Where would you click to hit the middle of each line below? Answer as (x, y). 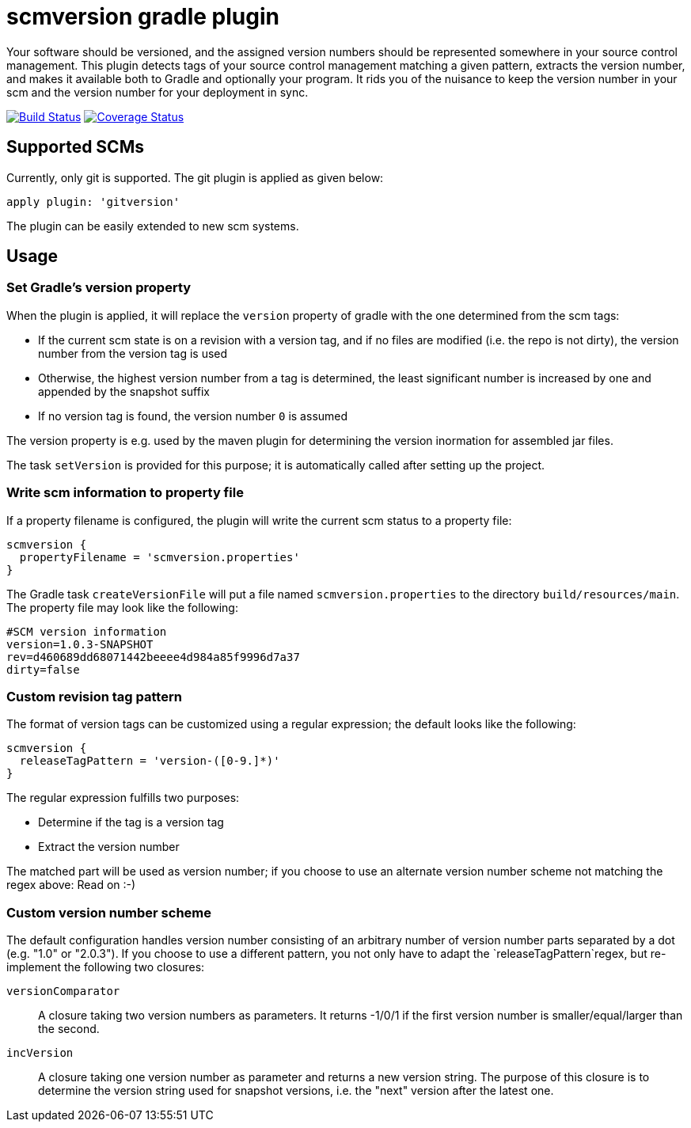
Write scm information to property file (125, 493)
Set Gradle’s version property (99, 288)
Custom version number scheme (109, 912)
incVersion (40, 1053)
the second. (69, 1029)
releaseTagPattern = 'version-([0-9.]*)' (150, 761)
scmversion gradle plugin (143, 17)
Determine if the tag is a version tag (131, 822)
